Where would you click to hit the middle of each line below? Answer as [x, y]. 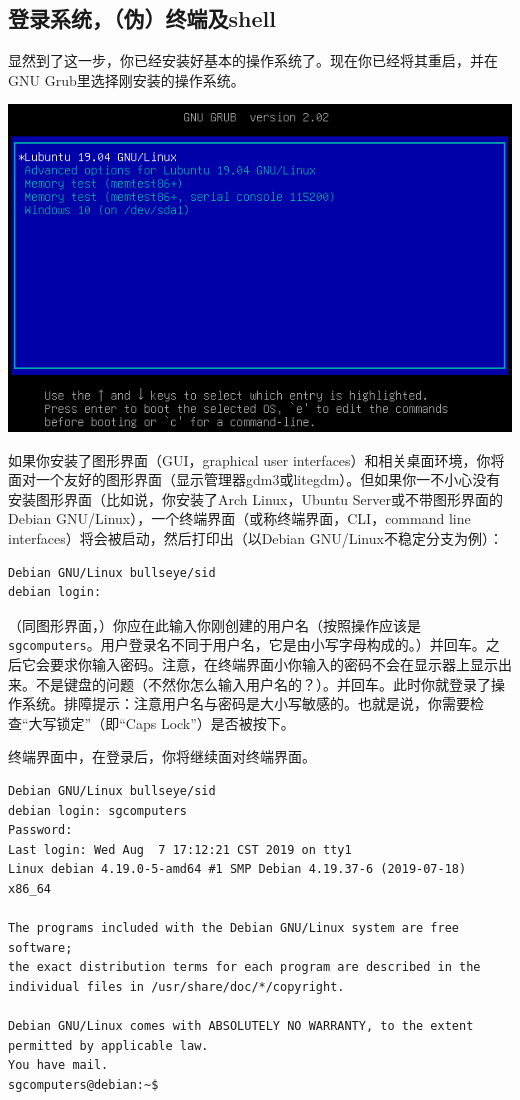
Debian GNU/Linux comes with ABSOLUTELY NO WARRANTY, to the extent [241, 1026]
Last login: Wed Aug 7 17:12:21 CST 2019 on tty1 [180, 849]
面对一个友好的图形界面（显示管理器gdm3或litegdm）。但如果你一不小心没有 [254, 479]
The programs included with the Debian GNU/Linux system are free [234, 928]
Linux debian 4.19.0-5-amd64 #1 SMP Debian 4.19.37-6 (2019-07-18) [237, 869]
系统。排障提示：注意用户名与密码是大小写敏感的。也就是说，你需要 [245, 703]
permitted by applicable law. [108, 1045]
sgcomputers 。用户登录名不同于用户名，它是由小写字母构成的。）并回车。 [247, 644]
